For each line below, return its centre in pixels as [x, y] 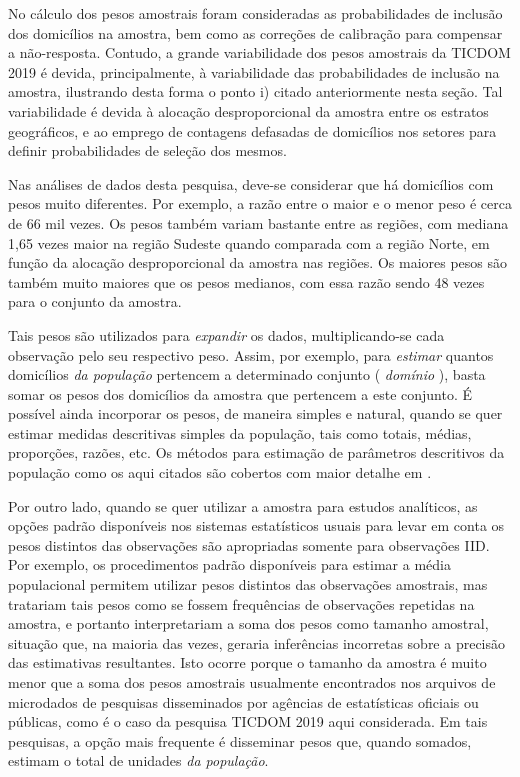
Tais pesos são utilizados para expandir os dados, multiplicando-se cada [226, 334]
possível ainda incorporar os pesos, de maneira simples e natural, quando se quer [255, 413]
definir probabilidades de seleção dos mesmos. [147, 150]
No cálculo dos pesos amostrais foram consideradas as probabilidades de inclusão [255, 13]
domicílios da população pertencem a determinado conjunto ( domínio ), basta [247, 374]
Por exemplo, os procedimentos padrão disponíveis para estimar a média [229, 564]
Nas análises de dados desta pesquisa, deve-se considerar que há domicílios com [251, 183]
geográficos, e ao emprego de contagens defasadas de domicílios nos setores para [252, 130]
